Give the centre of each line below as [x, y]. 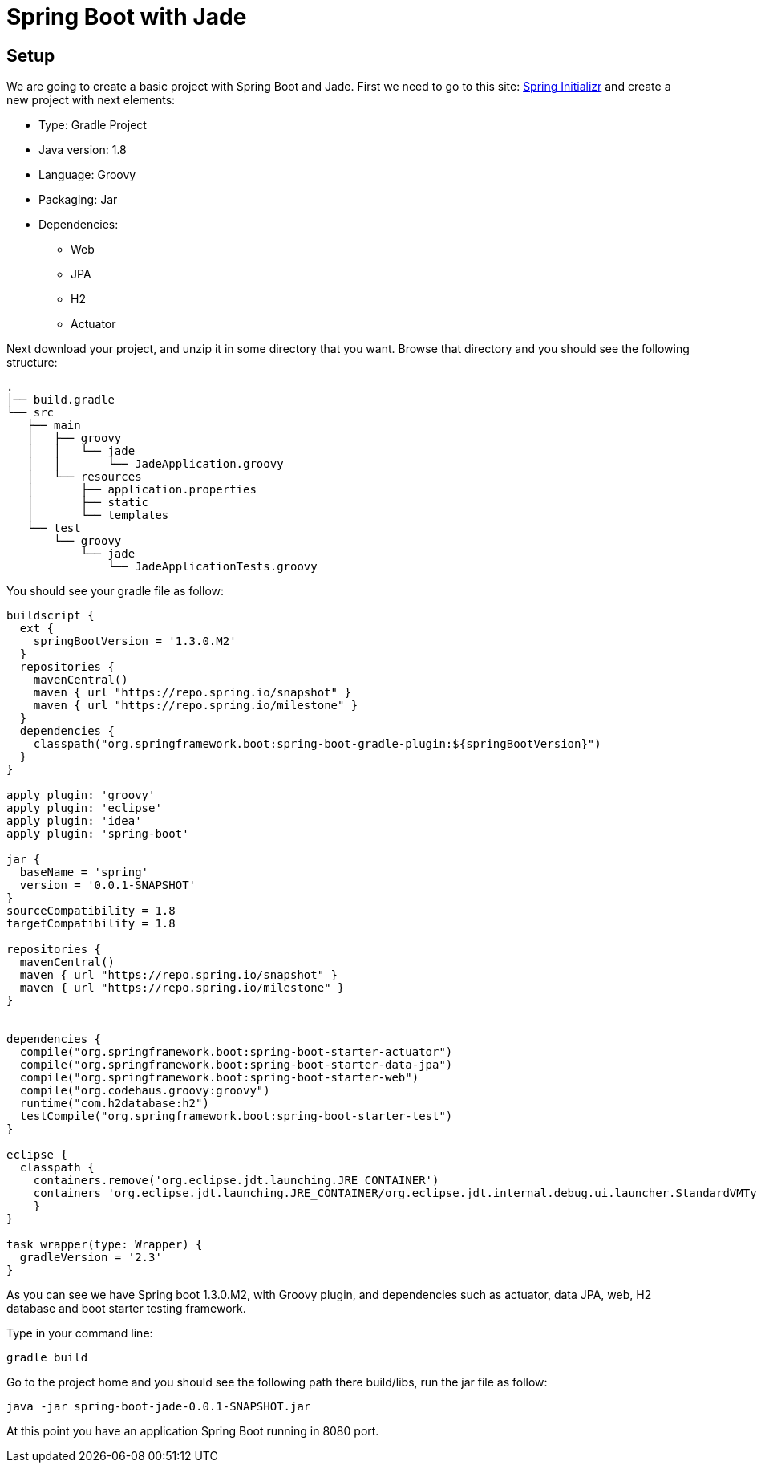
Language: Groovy [87, 175]
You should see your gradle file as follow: [115, 591]
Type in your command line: [80, 1333]
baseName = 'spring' [84, 872]
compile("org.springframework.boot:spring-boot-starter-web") [219, 1078]
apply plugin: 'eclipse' [84, 808]
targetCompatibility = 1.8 [91, 924]
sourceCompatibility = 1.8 [91, 911]
